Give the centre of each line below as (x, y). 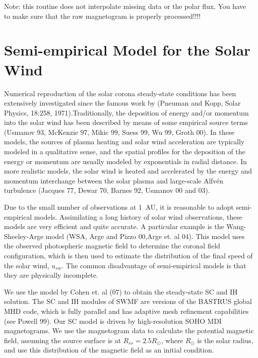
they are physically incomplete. (51, 275)
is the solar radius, (225, 340)
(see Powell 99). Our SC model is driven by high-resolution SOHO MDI (113, 321)
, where (172, 340)
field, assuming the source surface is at (63, 340)
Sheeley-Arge (24, 236)
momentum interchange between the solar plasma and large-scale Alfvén (114, 180)
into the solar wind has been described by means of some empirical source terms (126, 122)
